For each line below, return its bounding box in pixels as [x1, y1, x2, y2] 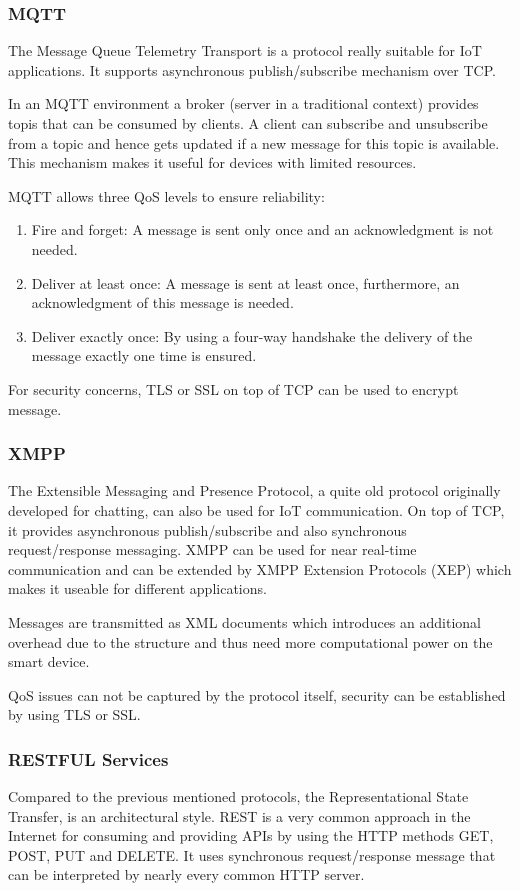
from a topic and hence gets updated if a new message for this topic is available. [8, 132, 500, 153]
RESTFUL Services [8, 746, 169, 771]
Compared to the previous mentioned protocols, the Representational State [8, 786, 469, 807]
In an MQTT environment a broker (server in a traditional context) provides [8, 93, 479, 114]
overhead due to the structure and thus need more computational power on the [8, 631, 493, 652]
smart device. [8, 651, 90, 672]
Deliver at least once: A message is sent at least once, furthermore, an [31, 272, 460, 293]
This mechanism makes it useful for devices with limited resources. [8, 152, 417, 173]
